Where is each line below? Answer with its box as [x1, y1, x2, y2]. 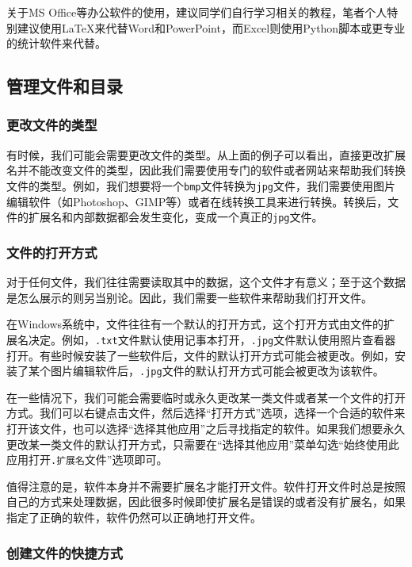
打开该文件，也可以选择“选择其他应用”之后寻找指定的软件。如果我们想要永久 [6, 420, 406, 436]
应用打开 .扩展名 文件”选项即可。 [6, 451, 168, 468]
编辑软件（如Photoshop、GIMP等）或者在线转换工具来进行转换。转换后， [6, 193, 388, 209]
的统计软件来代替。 [6, 35, 106, 52]
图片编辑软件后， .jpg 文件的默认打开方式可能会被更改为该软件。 [50, 362, 384, 379]
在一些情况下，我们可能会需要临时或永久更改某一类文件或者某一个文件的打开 [6, 389, 406, 405]
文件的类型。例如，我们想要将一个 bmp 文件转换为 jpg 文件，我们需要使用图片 [6, 177, 395, 193]
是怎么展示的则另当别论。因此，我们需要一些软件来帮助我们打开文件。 [6, 289, 372, 305]
